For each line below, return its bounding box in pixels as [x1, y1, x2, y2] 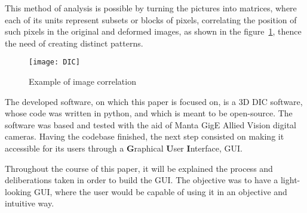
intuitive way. [5, 197, 54, 209]
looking [5, 185, 32, 197]
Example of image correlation [29, 75, 136, 88]
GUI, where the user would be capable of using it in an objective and [34, 185, 287, 197]
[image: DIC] [29, 58, 80, 67]
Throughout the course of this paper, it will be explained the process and [5, 162, 273, 174]
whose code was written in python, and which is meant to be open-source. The [5, 107, 293, 119]
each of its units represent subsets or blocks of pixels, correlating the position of [5, 13, 297, 26]
